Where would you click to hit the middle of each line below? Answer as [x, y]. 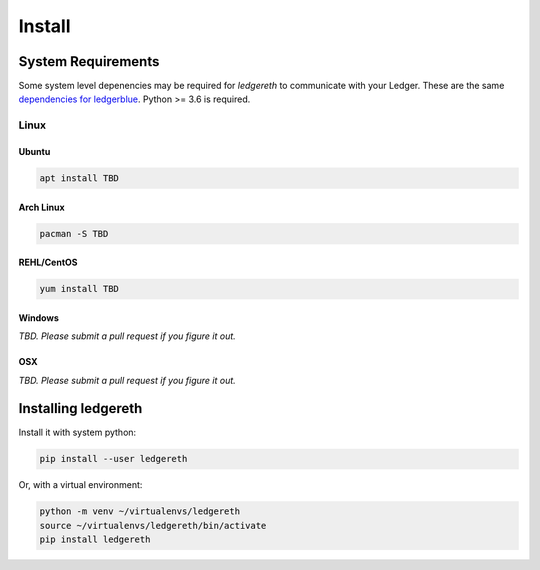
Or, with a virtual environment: [80, 485]
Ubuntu [34, 152]
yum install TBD [79, 289]
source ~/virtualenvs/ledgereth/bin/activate [153, 525]
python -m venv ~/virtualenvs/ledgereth [139, 511]
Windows [38, 317]
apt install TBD [79, 178]
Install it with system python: [77, 432]
